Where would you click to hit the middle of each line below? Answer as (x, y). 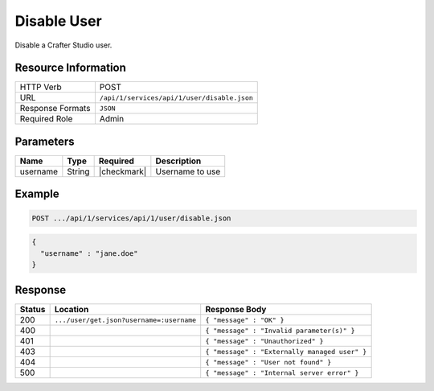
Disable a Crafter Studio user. (63, 45)
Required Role (46, 119)
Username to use (188, 171)
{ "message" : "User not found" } (268, 362)
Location (72, 310)
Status (33, 310)
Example (37, 194)
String (78, 171)
